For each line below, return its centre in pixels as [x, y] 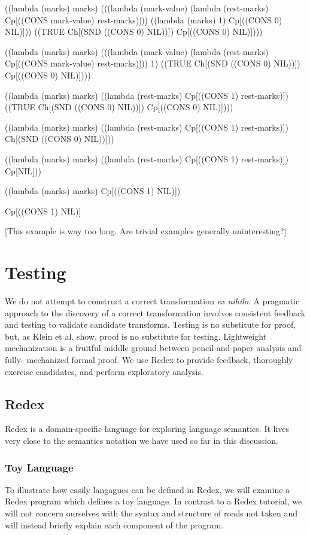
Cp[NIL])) [23, 170]
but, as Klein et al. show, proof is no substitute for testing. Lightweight [136, 336]
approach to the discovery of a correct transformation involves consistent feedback [155, 312]
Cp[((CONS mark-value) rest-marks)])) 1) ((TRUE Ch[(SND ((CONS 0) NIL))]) [153, 63]
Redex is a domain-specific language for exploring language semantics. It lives [147, 429]
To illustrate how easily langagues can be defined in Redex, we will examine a [148, 489]
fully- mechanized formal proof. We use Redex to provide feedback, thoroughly [149, 359]
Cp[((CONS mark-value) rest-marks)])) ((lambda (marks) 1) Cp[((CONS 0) [144, 19]
